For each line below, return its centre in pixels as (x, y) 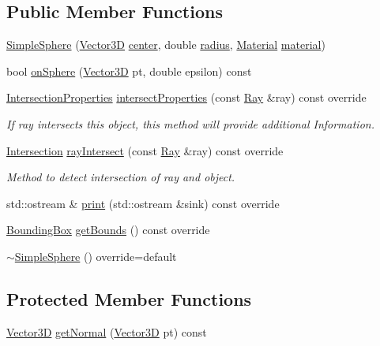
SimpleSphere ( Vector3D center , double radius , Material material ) (166, 45)
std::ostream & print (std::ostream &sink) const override (143, 203)
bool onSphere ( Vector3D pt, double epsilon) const (129, 71)
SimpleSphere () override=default (96, 256)
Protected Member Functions (129, 298)
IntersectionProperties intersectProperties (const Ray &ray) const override (186, 97)
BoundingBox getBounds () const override (108, 230)
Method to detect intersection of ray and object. (121, 177)
